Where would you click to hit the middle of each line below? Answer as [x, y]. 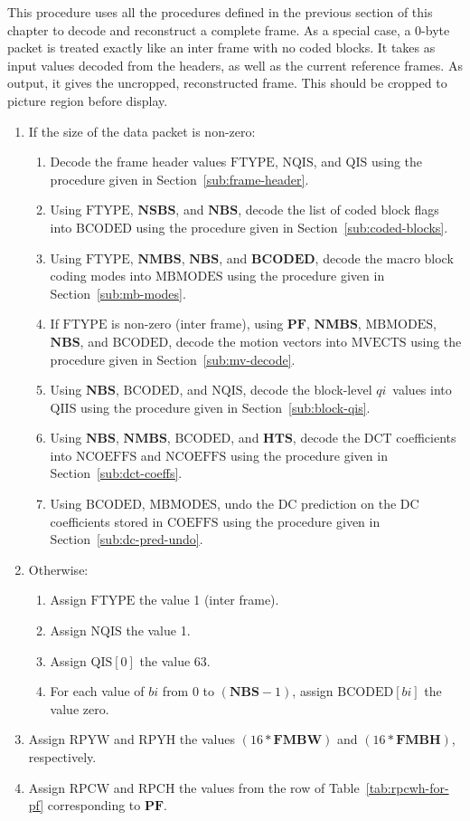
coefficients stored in [107, 521]
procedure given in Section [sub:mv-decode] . [173, 359]
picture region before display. [88, 100]
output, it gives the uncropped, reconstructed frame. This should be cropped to [227, 83]
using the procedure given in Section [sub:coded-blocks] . [292, 227]
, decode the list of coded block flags [338, 210]
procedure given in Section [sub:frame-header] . [179, 179]
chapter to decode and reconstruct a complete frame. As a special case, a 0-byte [229, 29]
